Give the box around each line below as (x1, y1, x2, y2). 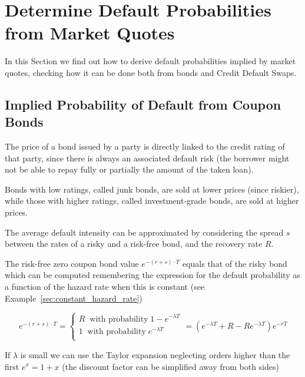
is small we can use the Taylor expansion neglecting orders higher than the (20, 348, 290, 361)
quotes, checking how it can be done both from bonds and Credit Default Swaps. (5, 66, 297, 78)
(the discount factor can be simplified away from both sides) (62, 360, 279, 372)
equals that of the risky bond (182, 257, 287, 269)
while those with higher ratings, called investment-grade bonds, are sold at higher (5, 194, 299, 207)
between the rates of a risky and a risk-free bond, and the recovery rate (5, 237, 263, 250)
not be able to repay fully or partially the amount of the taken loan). (5, 163, 254, 176)
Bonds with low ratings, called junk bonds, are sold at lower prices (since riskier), (5, 183, 299, 195)
